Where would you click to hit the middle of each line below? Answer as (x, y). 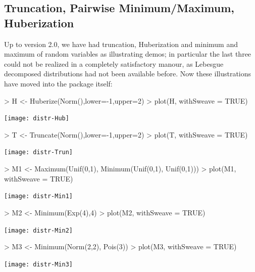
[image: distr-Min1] (39, 196)
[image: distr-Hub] (37, 119)
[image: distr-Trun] (39, 152)
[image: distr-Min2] (39, 230)
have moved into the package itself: (58, 83)
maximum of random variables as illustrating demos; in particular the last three (128, 54)
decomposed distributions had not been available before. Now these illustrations (128, 74)
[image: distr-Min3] (39, 264)
